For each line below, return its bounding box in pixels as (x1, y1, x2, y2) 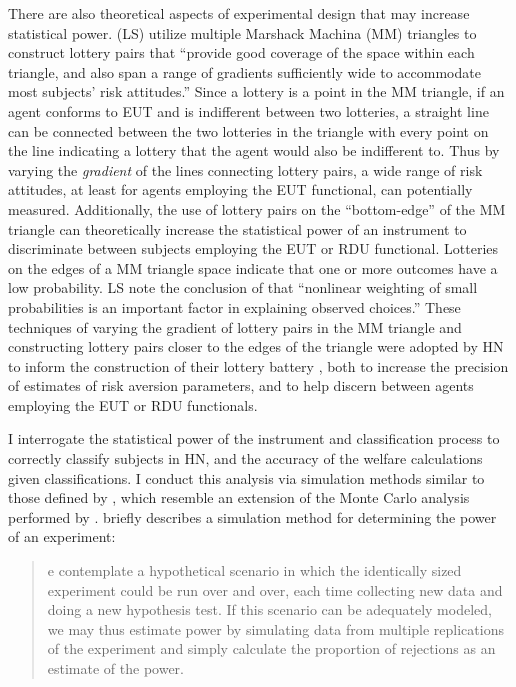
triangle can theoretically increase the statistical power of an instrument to (8, 218, 467, 239)
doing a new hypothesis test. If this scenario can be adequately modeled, (47, 599, 492, 620)
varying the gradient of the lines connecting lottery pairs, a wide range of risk (8, 159, 483, 180)
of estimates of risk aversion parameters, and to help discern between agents (8, 375, 474, 396)
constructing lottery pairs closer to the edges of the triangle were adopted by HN (8, 336, 504, 357)
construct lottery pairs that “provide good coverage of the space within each (8, 42, 475, 63)
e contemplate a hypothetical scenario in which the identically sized (47, 560, 462, 581)
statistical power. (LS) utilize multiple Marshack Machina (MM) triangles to (8, 22, 477, 43)
